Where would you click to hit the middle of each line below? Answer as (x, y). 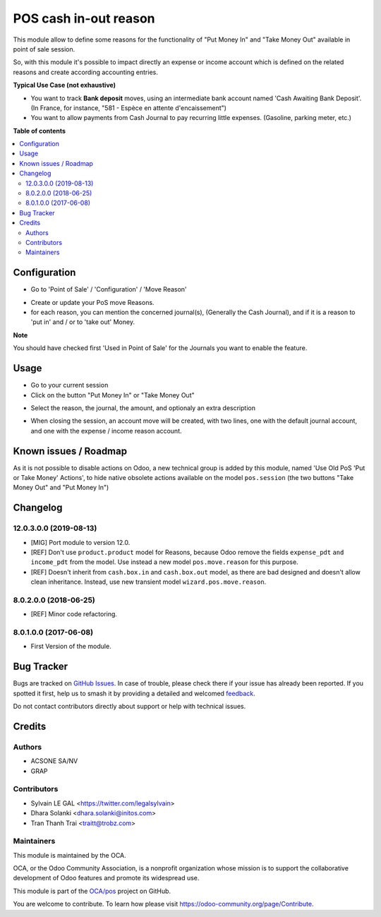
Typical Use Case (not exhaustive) (65, 85)
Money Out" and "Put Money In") (61, 488)
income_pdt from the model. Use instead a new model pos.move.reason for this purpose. (165, 562)
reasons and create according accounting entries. (85, 72)
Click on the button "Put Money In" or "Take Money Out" (113, 395)
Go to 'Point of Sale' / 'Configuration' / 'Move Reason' (109, 289)
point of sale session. (44, 49)
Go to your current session (69, 385)
